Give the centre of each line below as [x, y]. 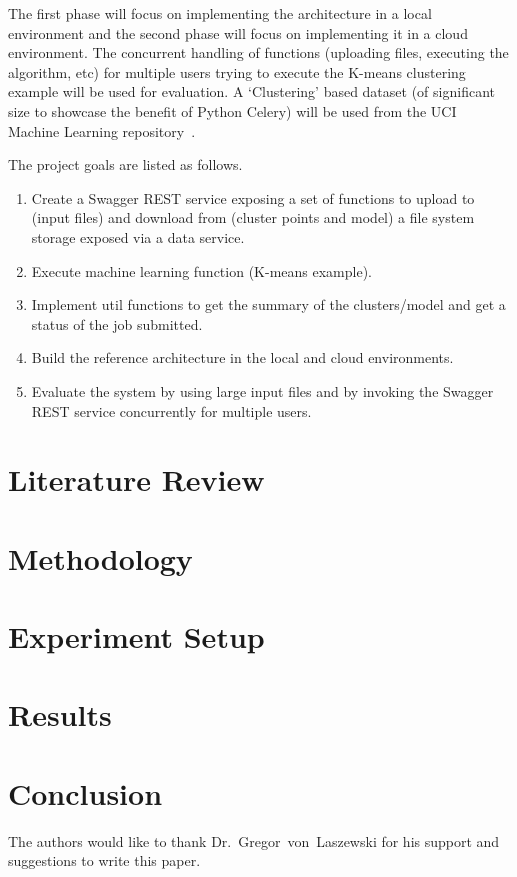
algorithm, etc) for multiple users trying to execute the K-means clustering [237, 71]
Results [60, 714]
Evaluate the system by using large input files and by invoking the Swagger [262, 390]
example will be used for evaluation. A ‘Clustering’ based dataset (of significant [251, 91]
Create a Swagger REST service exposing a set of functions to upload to [253, 197]
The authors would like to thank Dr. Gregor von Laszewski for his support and [254, 840]
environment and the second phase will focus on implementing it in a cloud [238, 32]
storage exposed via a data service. [138, 236]
